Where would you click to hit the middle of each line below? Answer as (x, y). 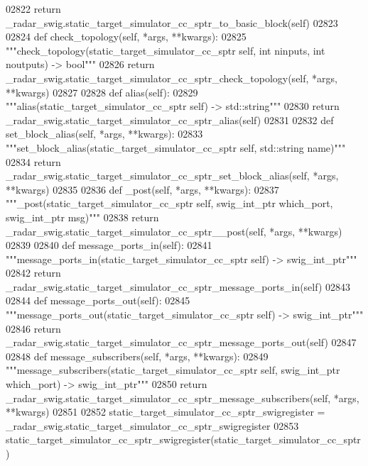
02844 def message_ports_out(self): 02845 (98, 300)
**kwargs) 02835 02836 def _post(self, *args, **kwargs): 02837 (142, 189)
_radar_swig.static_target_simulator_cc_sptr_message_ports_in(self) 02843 (178, 286)
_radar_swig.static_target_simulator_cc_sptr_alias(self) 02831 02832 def (170, 120)
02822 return (33, 9)
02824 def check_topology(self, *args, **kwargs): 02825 (126, 37)
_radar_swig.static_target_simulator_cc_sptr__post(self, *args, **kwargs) (174, 231)
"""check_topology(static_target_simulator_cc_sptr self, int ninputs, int (166, 50)
